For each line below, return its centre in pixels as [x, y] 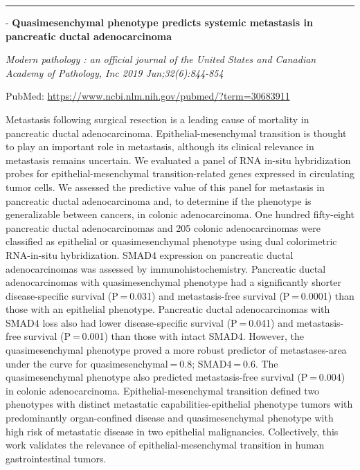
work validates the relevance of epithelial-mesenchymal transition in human [165, 445]
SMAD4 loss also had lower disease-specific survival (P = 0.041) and [150, 322]
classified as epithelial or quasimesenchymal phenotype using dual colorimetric [171, 241]
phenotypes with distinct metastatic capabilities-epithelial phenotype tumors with [179, 404]
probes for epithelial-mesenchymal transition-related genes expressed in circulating [180, 173]
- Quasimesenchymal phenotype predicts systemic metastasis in [159, 22]
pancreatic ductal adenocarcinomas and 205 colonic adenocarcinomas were [163, 227]
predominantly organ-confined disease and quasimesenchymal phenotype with [170, 418]
